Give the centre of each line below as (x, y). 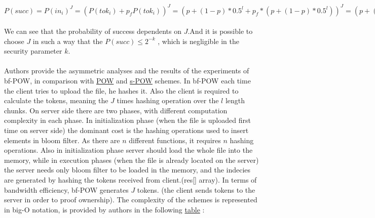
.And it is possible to (220, 31)
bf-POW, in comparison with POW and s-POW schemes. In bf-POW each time (127, 81)
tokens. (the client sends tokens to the (196, 189)
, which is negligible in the (198, 41)
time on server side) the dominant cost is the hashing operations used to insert (126, 130)
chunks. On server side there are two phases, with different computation (116, 110)
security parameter (33, 51)
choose (14, 41)
